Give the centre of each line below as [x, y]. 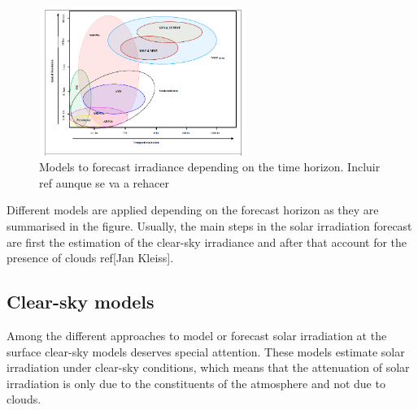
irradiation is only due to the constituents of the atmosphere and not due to [196, 383]
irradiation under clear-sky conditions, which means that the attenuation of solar [208, 367]
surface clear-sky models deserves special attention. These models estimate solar [206, 351]
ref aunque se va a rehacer [104, 182]
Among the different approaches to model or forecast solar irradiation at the [197, 336]
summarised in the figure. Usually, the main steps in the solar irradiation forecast [209, 226]
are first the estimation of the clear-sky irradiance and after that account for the [207, 242]
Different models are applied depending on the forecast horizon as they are [193, 210]
